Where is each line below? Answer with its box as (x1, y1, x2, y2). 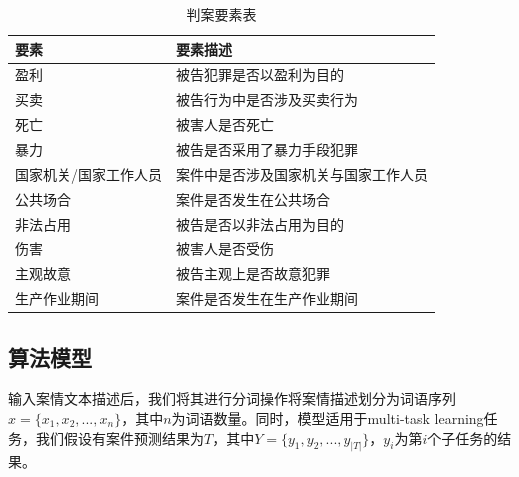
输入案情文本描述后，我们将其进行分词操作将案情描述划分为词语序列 (8, 388, 456, 409)
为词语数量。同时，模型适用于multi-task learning (171, 407, 484, 428)
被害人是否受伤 (176, 238, 274, 259)
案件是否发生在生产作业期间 (176, 288, 358, 309)
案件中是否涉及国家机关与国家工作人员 (176, 163, 428, 184)
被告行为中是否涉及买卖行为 (176, 89, 358, 110)
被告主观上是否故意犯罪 (176, 263, 330, 284)
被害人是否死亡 (176, 114, 274, 135)
